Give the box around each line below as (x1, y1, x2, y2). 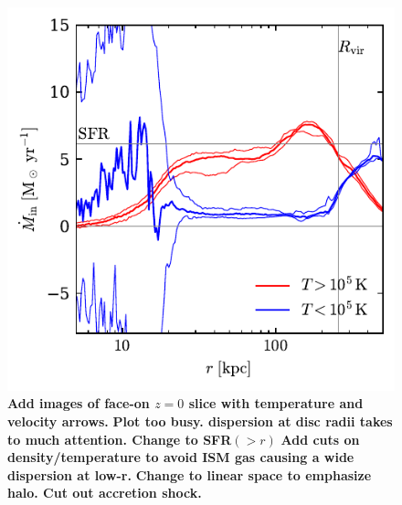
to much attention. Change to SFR (7, 429, 232, 448)
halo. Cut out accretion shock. (7, 483, 202, 502)
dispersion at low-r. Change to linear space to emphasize (7, 465, 372, 484)
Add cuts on (280, 429, 360, 448)
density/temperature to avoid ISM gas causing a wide (7, 447, 354, 467)
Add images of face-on (7, 394, 150, 413)
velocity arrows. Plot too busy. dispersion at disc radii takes (7, 411, 393, 430)
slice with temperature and (188, 394, 364, 413)
